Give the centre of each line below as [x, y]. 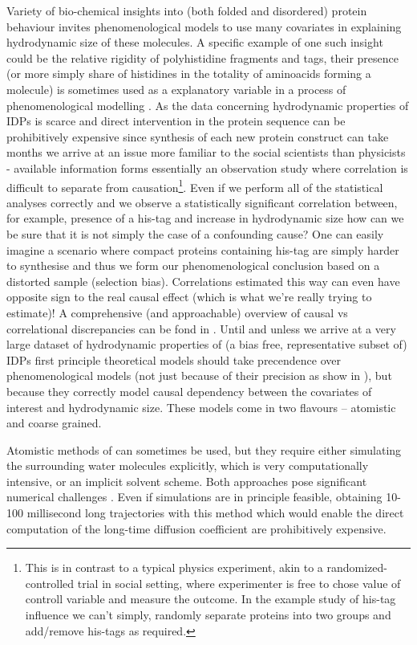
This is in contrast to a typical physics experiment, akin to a [174, 567]
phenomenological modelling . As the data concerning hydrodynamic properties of [208, 105]
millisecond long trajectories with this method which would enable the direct [215, 513]
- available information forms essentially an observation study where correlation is [207, 167]
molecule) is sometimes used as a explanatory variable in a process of [176, 89]
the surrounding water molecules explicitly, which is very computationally [188, 465]
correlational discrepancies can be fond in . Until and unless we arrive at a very [201, 328]
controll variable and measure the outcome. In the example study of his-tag [211, 599]
